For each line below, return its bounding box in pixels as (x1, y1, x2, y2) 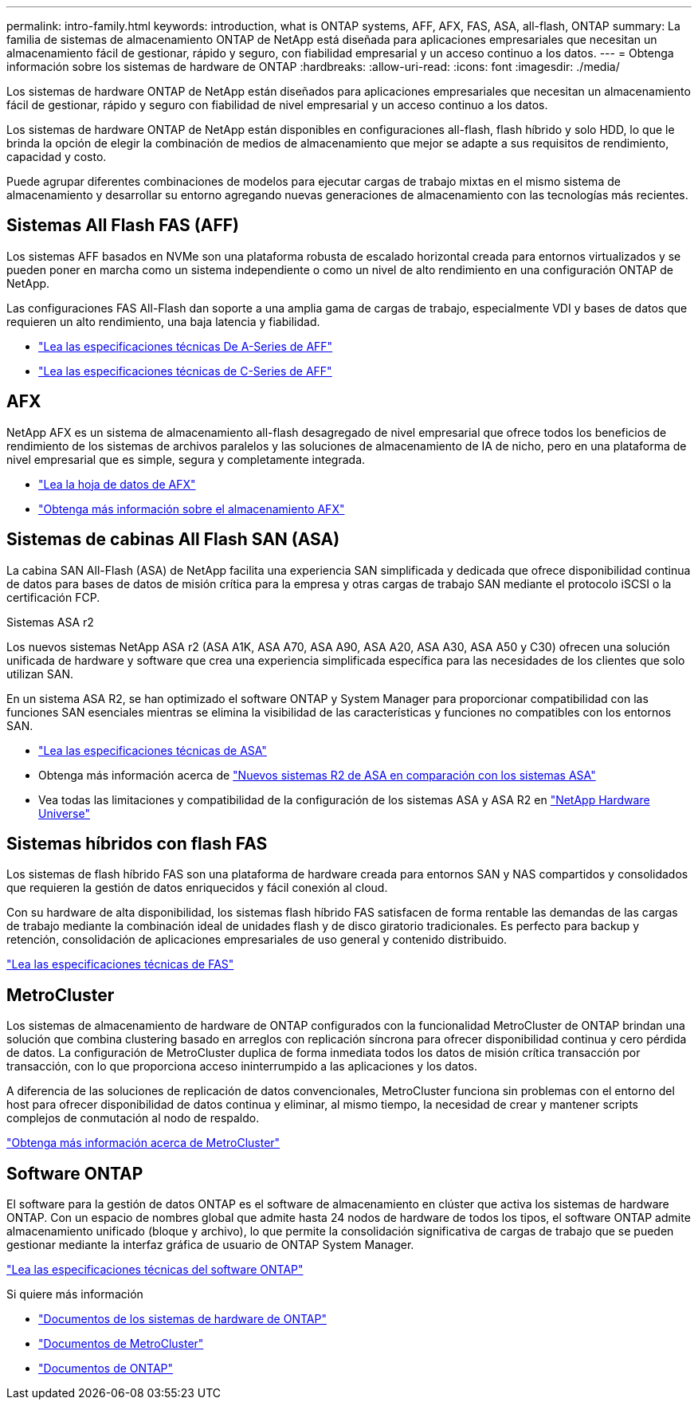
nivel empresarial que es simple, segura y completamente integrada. (6, 452, 366, 466)
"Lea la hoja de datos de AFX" (38, 477, 196, 491)
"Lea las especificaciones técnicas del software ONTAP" (6, 1263, 304, 1277)
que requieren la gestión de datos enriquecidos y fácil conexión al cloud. (6, 881, 388, 895)
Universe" (38, 806, 90, 820)
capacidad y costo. (6, 150, 107, 163)
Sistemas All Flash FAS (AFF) (6, 215, 240, 236)
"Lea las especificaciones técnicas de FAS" (6, 957, 234, 972)
